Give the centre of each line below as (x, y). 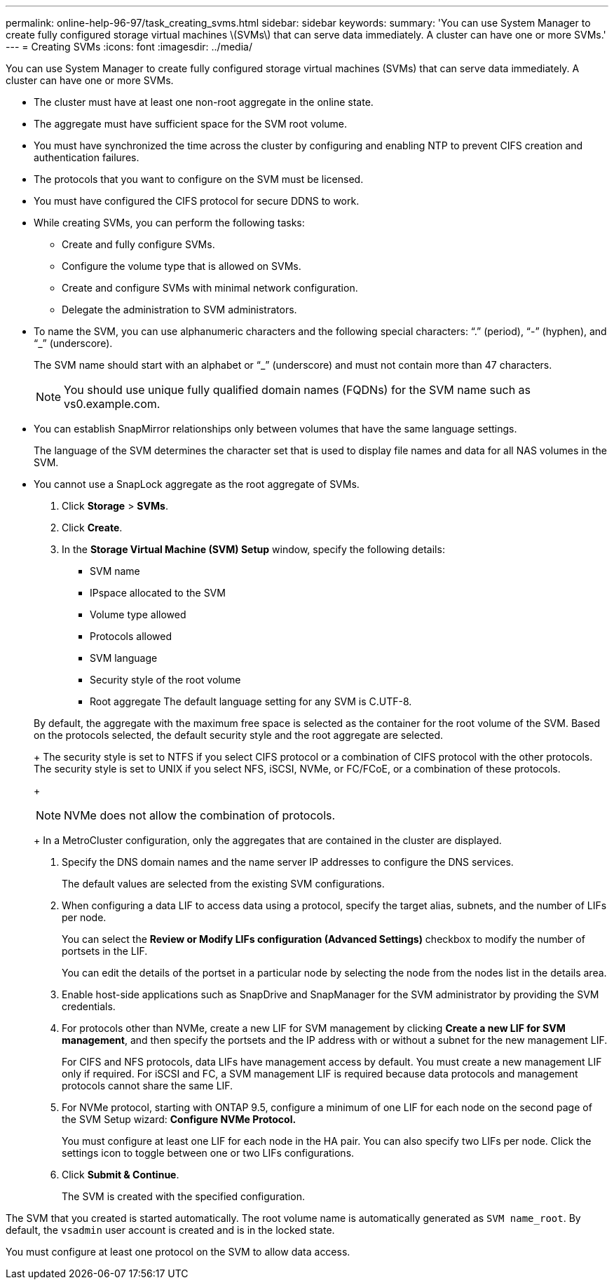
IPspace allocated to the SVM (158, 593)
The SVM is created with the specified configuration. (183, 1196)
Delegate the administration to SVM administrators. (179, 310)
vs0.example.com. (112, 404)
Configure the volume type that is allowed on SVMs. (182, 266)
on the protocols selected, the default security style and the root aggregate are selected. (239, 735)
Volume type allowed (138, 614)
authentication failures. (87, 157)
